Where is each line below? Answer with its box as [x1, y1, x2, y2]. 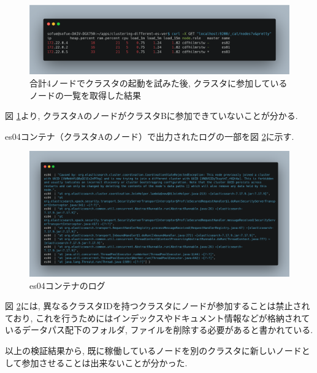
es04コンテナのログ [29, 279, 105, 291]
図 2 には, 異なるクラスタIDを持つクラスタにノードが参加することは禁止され [5, 299, 310, 312]
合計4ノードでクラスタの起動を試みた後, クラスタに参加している [29, 77, 288, 90]
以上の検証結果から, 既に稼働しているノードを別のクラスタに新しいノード [5, 344, 302, 356]
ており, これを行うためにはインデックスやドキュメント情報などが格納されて [5, 311, 310, 324]
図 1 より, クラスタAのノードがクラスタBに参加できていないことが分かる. [5, 109, 298, 122]
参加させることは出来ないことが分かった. [21, 356, 188, 369]
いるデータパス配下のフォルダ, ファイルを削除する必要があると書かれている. [5, 323, 313, 336]
